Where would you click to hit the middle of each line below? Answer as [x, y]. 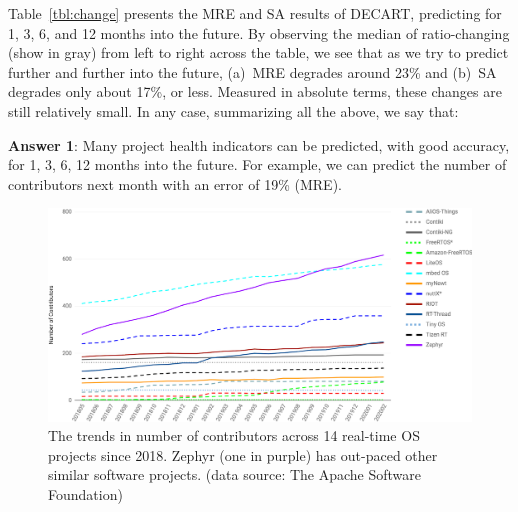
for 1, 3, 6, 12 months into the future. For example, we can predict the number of [257, 164]
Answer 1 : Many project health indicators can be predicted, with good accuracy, [259, 144]
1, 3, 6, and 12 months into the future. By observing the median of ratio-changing [259, 32]
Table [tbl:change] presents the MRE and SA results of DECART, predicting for [255, 13]
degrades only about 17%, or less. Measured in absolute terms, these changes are [255, 91]
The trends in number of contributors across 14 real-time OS [234, 435]
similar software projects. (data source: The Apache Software [235, 474]
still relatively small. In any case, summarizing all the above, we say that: [233, 110]
